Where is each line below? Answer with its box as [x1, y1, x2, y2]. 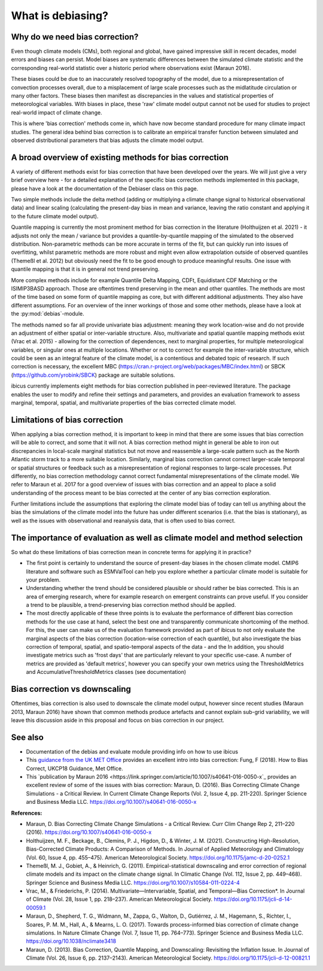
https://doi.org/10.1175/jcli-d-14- [214, 896, 292, 903]
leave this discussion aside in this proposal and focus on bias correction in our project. [11, 716, 224, 724]
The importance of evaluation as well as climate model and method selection [11, 533, 303, 543]
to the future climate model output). [11, 213, 99, 220]
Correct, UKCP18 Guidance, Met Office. [26, 764, 124, 772]
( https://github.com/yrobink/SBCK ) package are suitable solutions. [11, 371, 176, 379]
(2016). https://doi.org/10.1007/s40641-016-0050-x [26, 828, 152, 836]
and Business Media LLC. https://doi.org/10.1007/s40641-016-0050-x [26, 798, 197, 806]
